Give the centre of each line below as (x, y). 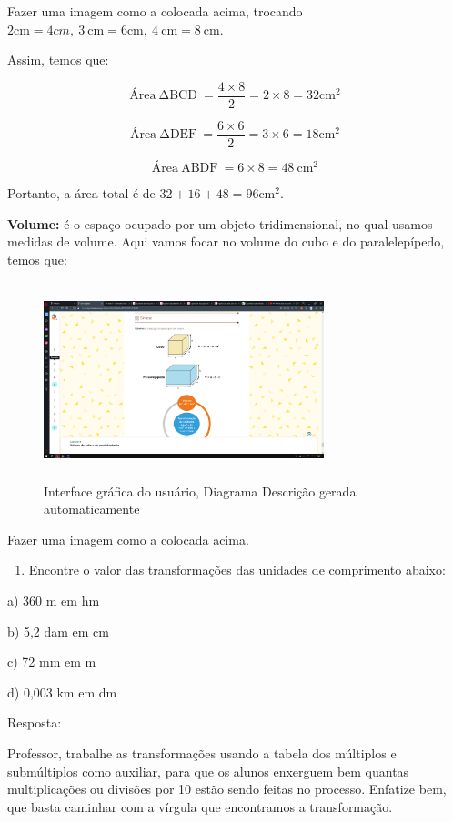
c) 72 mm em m (52, 662)
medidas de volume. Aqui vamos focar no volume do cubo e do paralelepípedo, (226, 241)
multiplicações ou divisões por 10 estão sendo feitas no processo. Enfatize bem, (227, 789)
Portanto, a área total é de (81, 192)
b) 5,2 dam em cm (58, 631)
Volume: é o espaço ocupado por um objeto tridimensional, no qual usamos (220, 223)
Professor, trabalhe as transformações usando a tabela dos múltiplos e (202, 752)
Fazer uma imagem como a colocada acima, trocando (155, 11)
